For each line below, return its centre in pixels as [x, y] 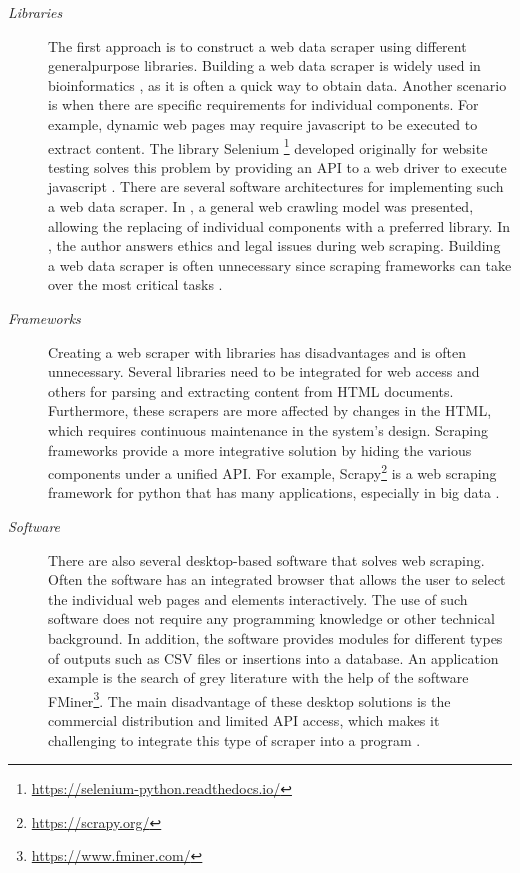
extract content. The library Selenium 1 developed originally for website [268, 146]
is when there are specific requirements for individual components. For [263, 104]
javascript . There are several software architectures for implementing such [276, 186]
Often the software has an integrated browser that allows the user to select [277, 579]
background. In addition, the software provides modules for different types [275, 637]
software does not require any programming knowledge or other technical [271, 618]
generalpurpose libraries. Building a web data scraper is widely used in [264, 65]
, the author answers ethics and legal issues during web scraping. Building [274, 245]
